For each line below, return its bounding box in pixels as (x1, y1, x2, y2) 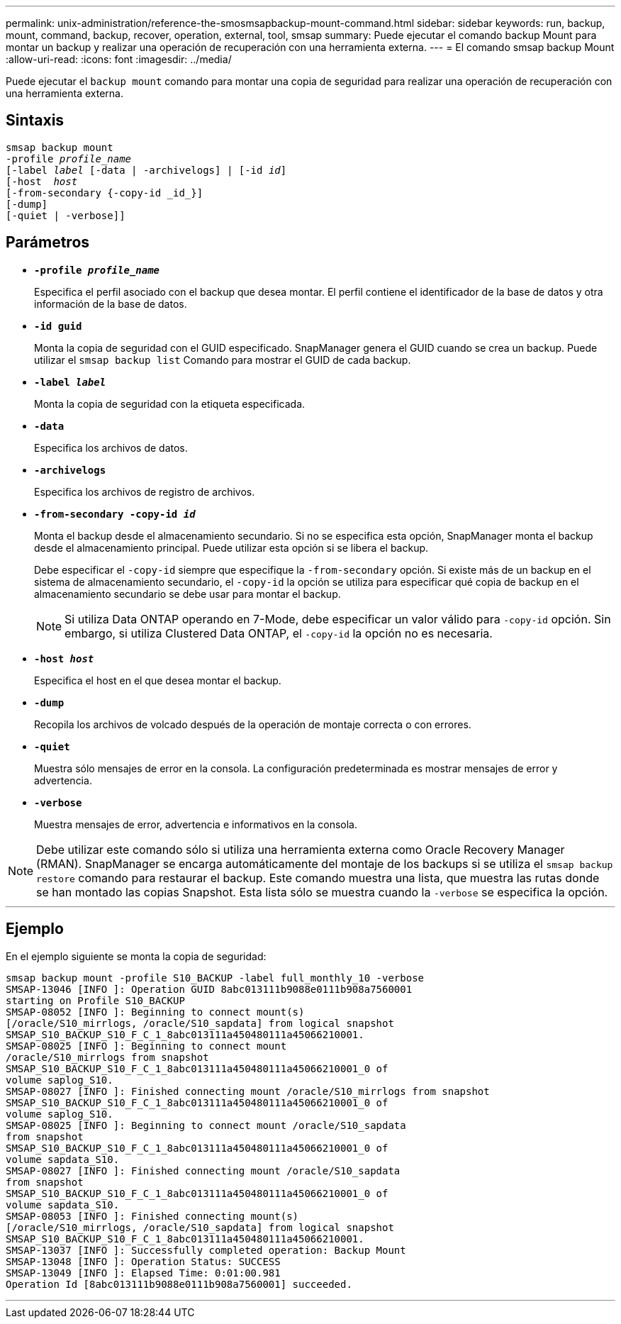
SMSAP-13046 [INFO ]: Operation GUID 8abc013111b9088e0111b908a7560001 (6, 983, 413, 995)
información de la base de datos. (34, 297, 187, 310)
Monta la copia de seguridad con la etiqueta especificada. (34, 397, 306, 410)
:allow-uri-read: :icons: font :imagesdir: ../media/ (6, 53, 232, 65)
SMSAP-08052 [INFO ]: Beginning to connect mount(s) (6, 1006, 305, 1018)
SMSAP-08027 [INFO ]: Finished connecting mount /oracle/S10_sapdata (6, 1164, 401, 1176)
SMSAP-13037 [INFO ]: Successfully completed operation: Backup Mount (6, 1244, 406, 1256)
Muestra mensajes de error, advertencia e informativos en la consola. (34, 818, 358, 830)
